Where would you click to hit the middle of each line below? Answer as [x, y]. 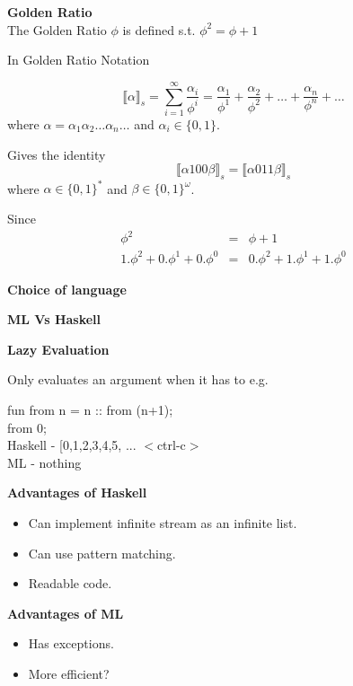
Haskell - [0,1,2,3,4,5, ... [72, 445]
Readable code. [70, 583]
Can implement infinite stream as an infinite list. [163, 522]
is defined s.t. [159, 29]
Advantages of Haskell [77, 493]
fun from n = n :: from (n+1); [90, 410]
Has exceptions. [71, 643]
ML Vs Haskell [54, 319]
